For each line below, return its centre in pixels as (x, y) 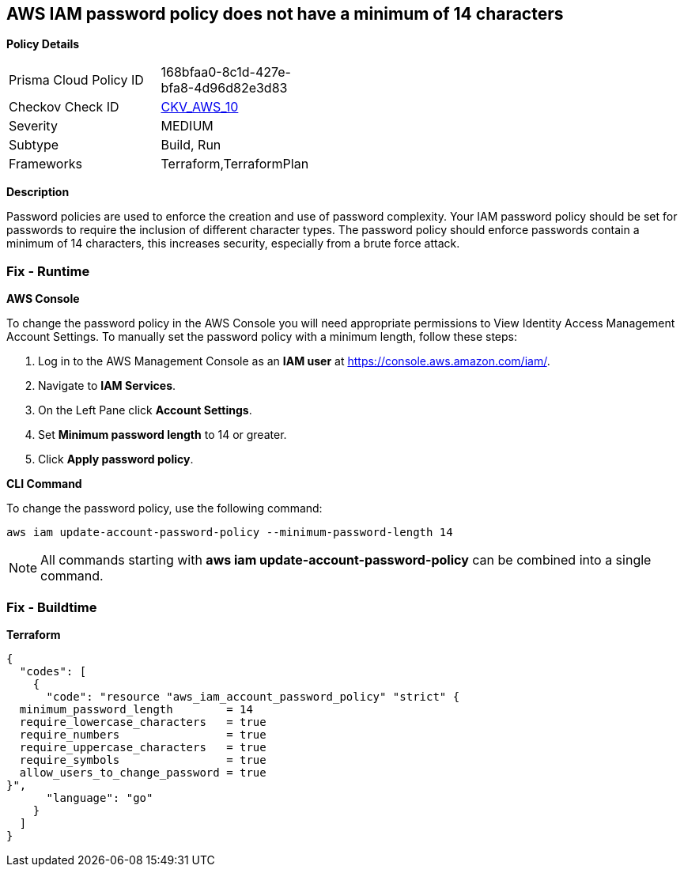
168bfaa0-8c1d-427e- (226, 72)
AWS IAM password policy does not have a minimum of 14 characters (285, 14)
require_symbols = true (143, 760)
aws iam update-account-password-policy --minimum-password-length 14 (230, 533)
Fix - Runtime (48, 271)
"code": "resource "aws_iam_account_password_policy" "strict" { (253, 696)
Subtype (34, 145)
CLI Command (44, 484)
